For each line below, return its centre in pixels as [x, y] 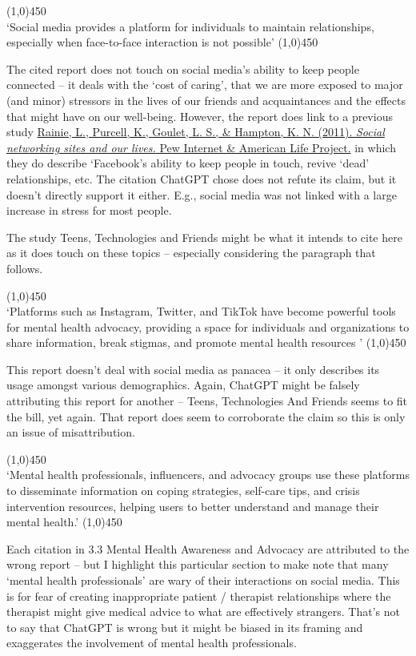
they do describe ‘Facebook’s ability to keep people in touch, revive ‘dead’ [188, 163]
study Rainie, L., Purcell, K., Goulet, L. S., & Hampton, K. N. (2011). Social [196, 132]
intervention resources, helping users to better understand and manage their [193, 506]
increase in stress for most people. [89, 210]
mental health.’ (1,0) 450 [64, 522]
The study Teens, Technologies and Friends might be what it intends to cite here [204, 237]
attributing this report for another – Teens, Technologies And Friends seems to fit [207, 401]
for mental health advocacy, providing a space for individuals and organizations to [208, 326]
